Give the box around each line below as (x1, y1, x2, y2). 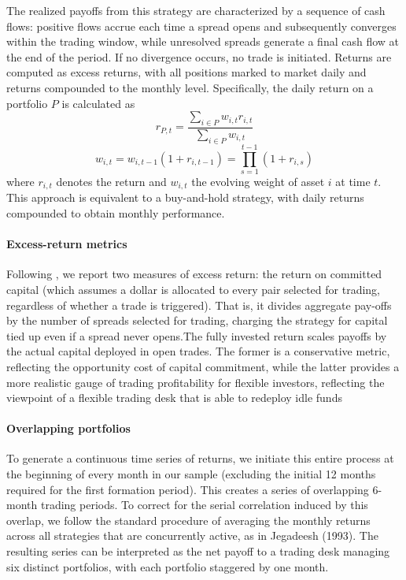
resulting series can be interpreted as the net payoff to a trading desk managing (6, 543, 390, 560)
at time (335, 173, 371, 189)
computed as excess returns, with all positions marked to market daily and (6, 64, 367, 80)
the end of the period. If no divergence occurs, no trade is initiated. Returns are (6, 48, 392, 65)
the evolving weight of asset (191, 173, 325, 189)
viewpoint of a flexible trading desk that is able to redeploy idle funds (6, 389, 342, 406)
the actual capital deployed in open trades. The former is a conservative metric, (6, 343, 390, 359)
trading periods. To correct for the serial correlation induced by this (40, 496, 368, 513)
